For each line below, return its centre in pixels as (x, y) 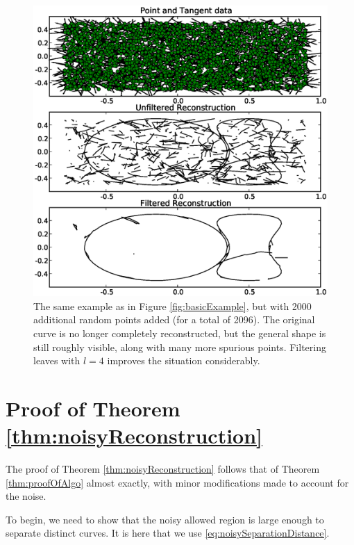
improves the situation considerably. (184, 360)
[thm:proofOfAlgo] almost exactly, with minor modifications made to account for (177, 482)
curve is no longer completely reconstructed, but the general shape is (180, 333)
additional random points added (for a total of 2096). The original (174, 319)
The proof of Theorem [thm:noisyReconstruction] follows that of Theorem (163, 469)
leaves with (57, 360)
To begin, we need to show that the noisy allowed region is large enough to (165, 519)
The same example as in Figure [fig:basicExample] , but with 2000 (172, 306)
